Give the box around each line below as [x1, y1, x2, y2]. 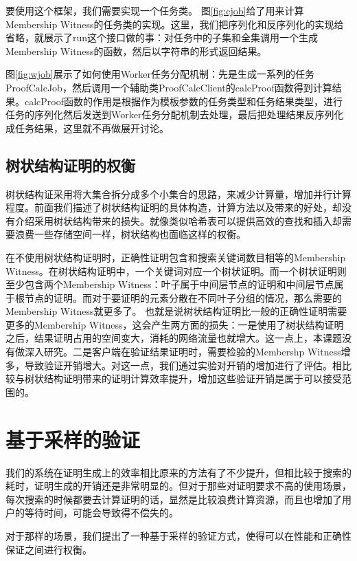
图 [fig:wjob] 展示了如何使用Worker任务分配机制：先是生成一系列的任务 [5, 67, 315, 81]
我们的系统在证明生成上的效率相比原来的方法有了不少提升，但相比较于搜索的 [5, 465, 352, 479]
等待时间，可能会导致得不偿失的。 [24, 505, 178, 520]
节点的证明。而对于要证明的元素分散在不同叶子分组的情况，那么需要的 [24, 290, 342, 305]
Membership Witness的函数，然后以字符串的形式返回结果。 [5, 43, 267, 58]
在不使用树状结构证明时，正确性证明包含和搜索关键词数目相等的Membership [5, 250, 346, 264]
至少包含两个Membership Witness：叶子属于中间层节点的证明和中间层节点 [5, 277, 334, 291]
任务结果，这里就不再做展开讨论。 [14, 120, 169, 135]
